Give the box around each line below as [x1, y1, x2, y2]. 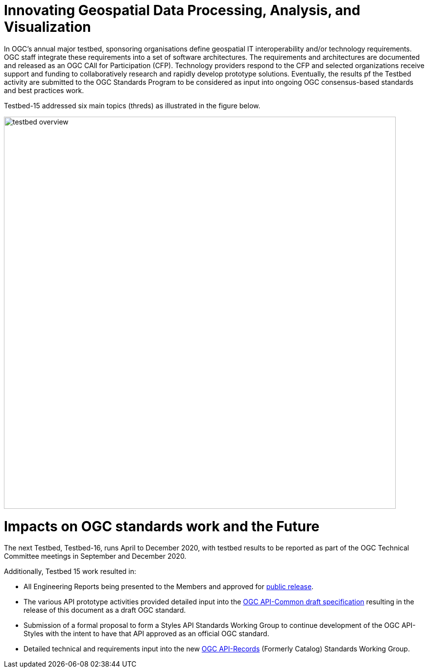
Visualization [4, 19, 91, 35]
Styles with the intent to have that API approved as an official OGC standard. [24, 629, 269, 638]
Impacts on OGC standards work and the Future [4, 518, 320, 535]
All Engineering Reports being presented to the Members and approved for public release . [24, 582, 314, 591]
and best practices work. [4, 86, 84, 95]
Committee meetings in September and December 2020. [4, 552, 187, 561]
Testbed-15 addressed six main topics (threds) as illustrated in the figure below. [4, 101, 261, 110]
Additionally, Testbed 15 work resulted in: [4, 567, 137, 576]
